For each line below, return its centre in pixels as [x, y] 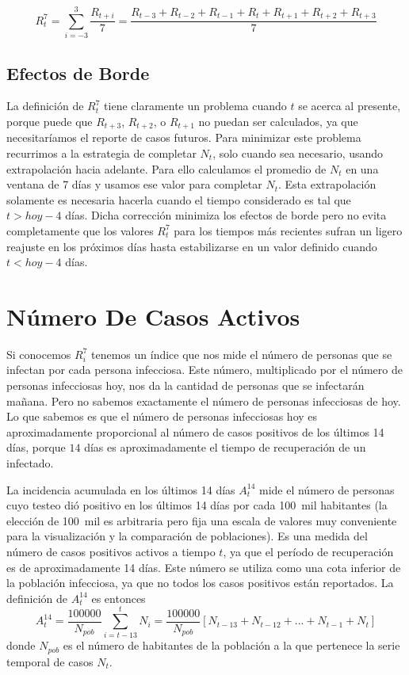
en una [362, 168]
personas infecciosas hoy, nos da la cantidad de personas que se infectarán [185, 385]
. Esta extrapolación [327, 184]
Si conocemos [39, 354]
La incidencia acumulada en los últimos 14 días [121, 489]
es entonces [118, 598]
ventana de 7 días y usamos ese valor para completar [134, 184]
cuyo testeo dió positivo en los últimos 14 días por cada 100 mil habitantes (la [197, 505]
